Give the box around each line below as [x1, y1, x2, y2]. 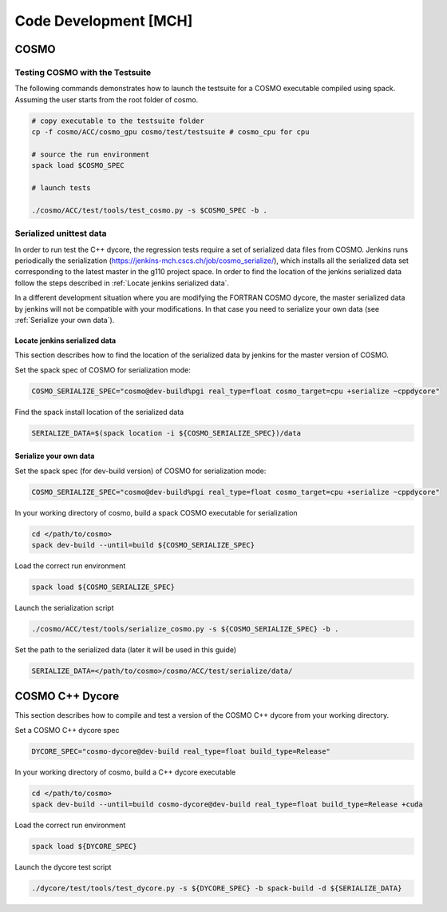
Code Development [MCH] [14, 12, 193, 30]
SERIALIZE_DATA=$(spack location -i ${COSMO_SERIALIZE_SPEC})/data [31, 428, 302, 437]
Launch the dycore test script [14, 862, 112, 872]
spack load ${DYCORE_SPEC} [31, 842, 137, 851]
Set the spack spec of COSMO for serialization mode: [14, 364, 191, 375]
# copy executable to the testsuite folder [31, 116, 205, 125]
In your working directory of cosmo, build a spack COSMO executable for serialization [14, 508, 299, 517]
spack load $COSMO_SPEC [31, 161, 125, 170]
